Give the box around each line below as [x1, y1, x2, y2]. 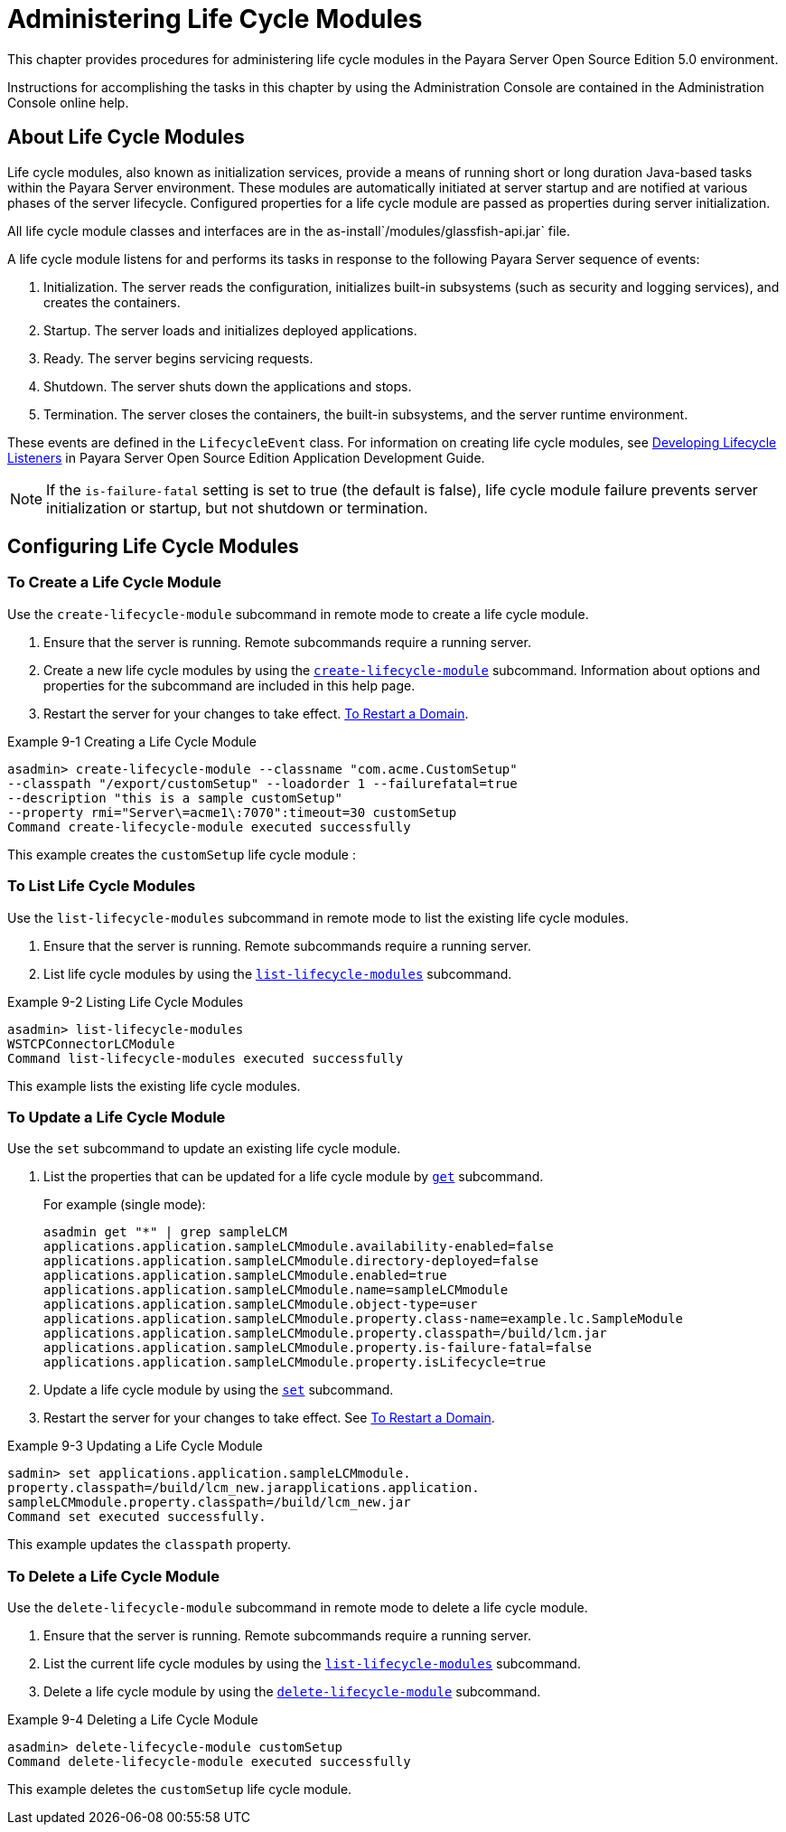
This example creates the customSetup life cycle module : [7, 846, 356, 862]
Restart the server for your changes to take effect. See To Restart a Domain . [43, 1410, 495, 1426]
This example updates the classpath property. [7, 1536, 292, 1553]
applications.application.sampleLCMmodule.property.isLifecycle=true [43, 1355, 547, 1370]
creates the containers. [43, 294, 181, 310]
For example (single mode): [43, 1197, 206, 1213]
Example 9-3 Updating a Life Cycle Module [7, 1438, 263, 1454]
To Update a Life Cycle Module [7, 1107, 226, 1126]
